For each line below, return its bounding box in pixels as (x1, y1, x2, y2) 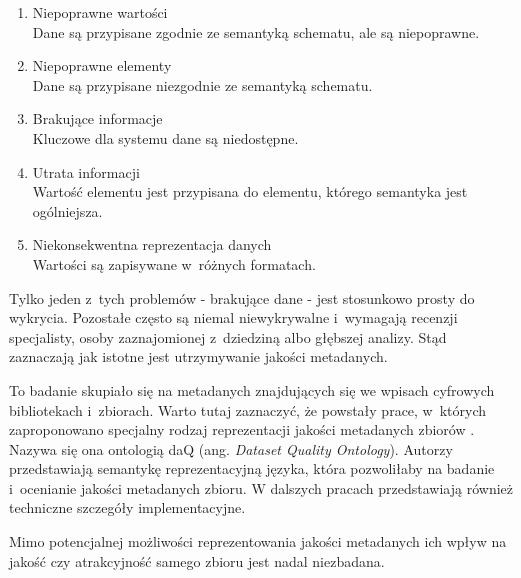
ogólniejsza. (32, 200, 103, 221)
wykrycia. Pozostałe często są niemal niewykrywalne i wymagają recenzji (9, 307, 458, 328)
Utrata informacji (32, 161, 140, 182)
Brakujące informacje (32, 108, 163, 129)
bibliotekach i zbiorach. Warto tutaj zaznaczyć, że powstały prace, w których (9, 399, 487, 420)
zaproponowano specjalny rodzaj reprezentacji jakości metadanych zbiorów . (9, 419, 475, 440)
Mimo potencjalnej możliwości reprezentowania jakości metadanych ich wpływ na (9, 531, 507, 552)
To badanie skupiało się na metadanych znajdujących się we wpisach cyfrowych (9, 379, 495, 400)
